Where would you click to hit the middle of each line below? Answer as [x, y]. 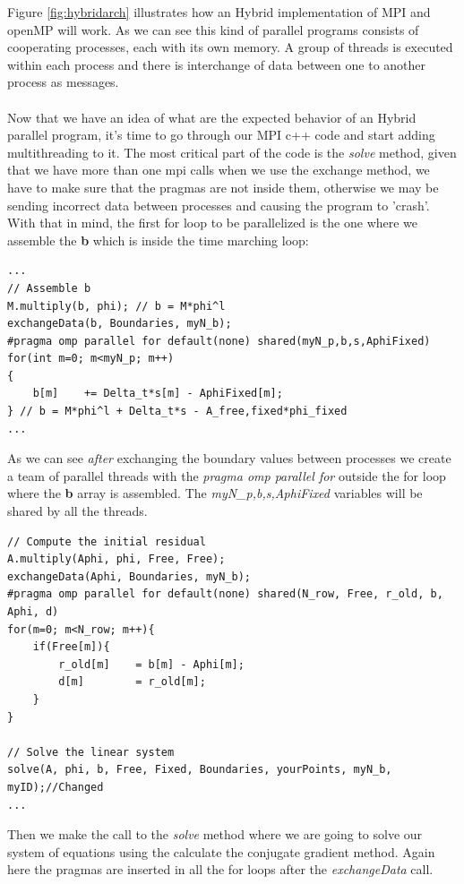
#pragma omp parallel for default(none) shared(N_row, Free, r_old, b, [225, 594]
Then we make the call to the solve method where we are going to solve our [215, 834]
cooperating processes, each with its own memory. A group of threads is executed [230, 47]
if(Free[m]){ [71, 647]
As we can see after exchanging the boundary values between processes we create [229, 458]
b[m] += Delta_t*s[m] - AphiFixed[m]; [158, 394]
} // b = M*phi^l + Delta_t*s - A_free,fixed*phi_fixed [177, 412]
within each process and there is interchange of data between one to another [217, 64]
